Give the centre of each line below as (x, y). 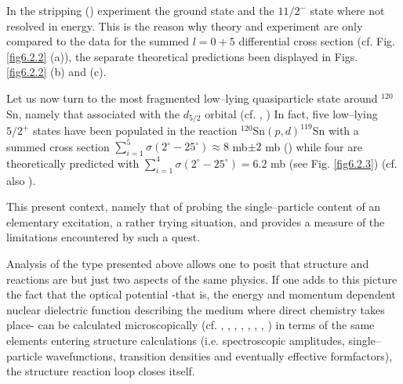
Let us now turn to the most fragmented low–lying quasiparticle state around (192, 98)
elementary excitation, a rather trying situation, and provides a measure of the (196, 221)
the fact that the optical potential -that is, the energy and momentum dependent (201, 294)
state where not (347, 10)
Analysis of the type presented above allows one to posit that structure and (188, 264)
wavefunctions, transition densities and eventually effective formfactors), (219, 355)
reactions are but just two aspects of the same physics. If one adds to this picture (202, 279)
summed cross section (58, 146)
